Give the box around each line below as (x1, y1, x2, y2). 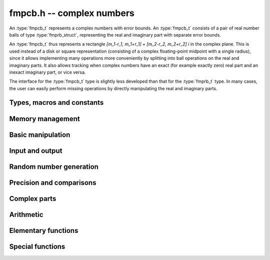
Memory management (9, 114, 80, 123)
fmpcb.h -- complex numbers (9, 8, 134, 19)
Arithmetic (9, 210, 43, 219)
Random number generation (9, 162, 98, 171)
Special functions (9, 242, 65, 250)
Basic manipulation (9, 130, 70, 139)
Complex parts (9, 194, 56, 203)
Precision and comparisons (9, 178, 96, 187)
